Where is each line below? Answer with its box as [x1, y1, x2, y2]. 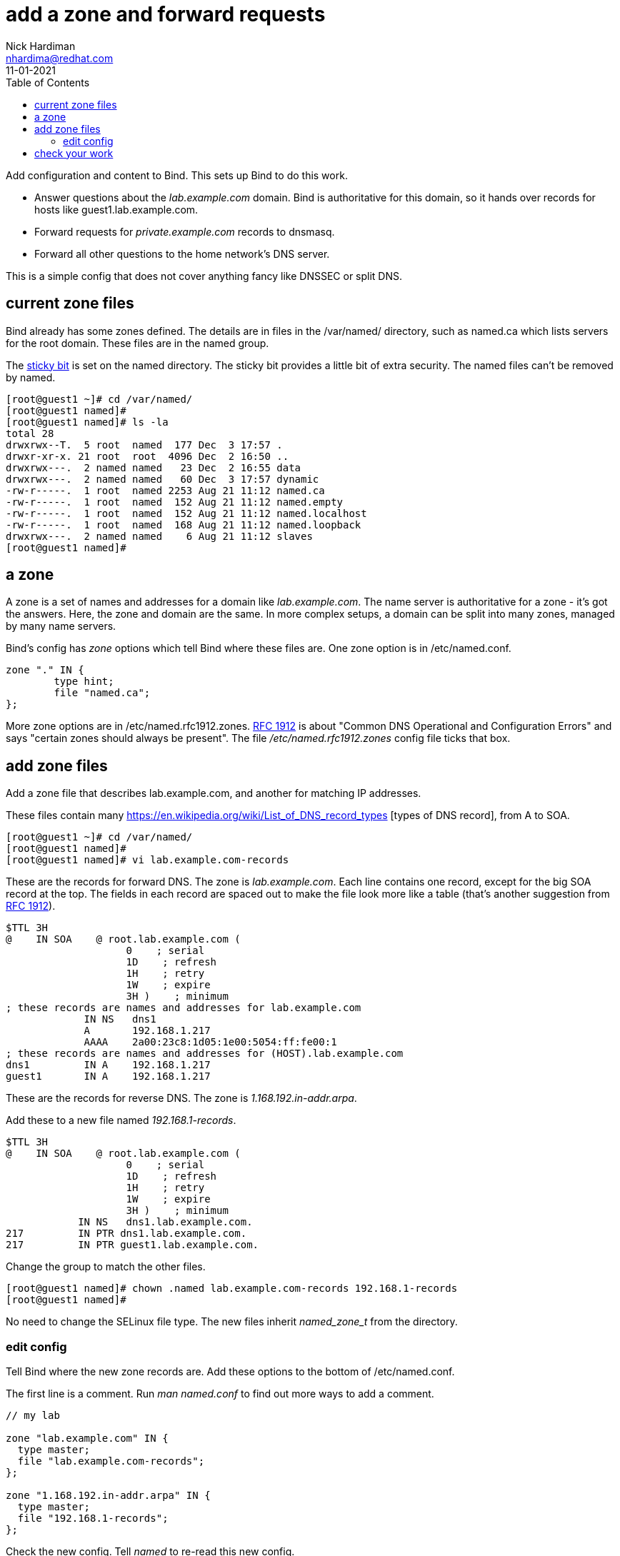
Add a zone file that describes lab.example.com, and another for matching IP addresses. [6, 787, 421, 800]
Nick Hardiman [6, 39, 76, 52]
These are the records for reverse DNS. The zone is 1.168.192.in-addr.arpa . [6, 1092, 357, 1105]
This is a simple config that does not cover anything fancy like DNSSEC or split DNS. [6, 269, 403, 282]
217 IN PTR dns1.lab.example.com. [6, 1228, 247, 1240]
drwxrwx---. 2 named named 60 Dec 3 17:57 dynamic [6, 473, 319, 485]
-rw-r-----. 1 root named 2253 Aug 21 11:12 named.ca [6, 484, 325, 496]
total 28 [6, 427, 54, 439]
